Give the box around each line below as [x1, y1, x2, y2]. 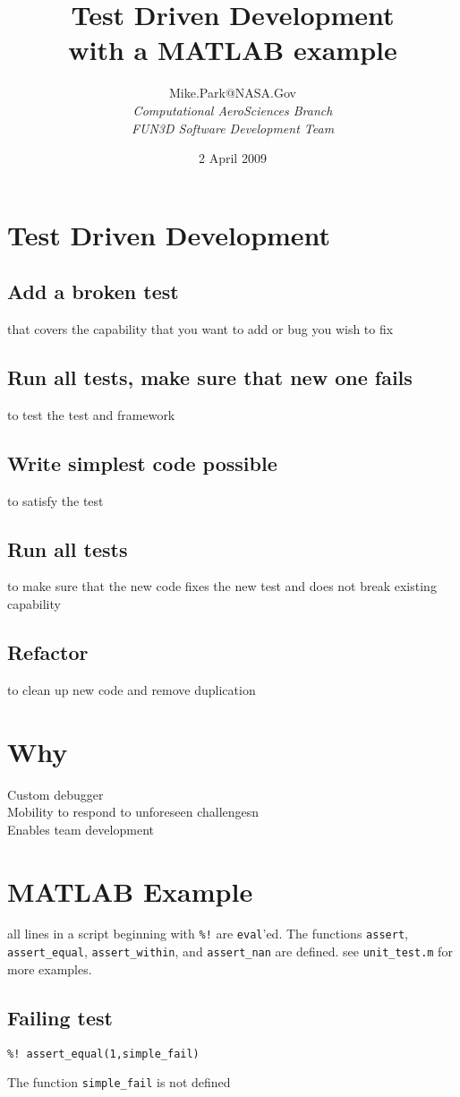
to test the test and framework [7, 405, 175, 424]
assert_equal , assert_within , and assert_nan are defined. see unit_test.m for [7, 942, 453, 961]
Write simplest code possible [7, 449, 277, 476]
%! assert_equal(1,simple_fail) [7, 1047, 200, 1060]
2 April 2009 [199, 149, 267, 167]
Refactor [7, 638, 89, 666]
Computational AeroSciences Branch [132, 100, 333, 119]
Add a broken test [7, 278, 179, 305]
